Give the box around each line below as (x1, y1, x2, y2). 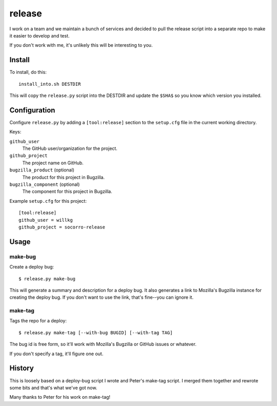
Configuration (9, 106, 55, 114)
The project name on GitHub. (22, 160, 84, 166)
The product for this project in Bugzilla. (22, 174, 105, 180)
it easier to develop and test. (9, 32, 70, 38)
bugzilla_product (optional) (9, 167, 74, 173)
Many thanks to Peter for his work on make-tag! (9, 394, 110, 400)
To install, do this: (9, 69, 47, 75)
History (9, 364, 34, 373)
